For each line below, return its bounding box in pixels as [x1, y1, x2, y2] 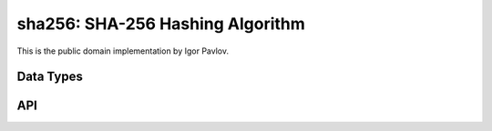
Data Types [16, 69, 84, 85]
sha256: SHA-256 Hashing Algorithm [16, 14, 305, 34]
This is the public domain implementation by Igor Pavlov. [16, 45, 230, 56]
